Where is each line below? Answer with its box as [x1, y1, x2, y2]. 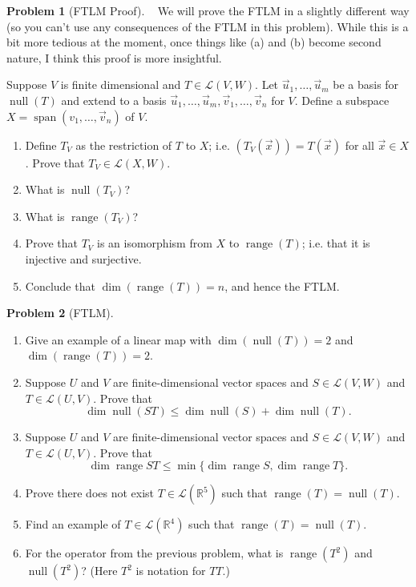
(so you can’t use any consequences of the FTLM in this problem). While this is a [6, 18, 409, 34]
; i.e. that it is [301, 235, 370, 251]
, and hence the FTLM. [224, 277, 340, 294]
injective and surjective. [25, 250, 142, 267]
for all [345, 136, 374, 153]
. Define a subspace [294, 91, 390, 108]
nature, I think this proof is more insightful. [6, 49, 222, 66]
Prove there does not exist [25, 484, 155, 501]
